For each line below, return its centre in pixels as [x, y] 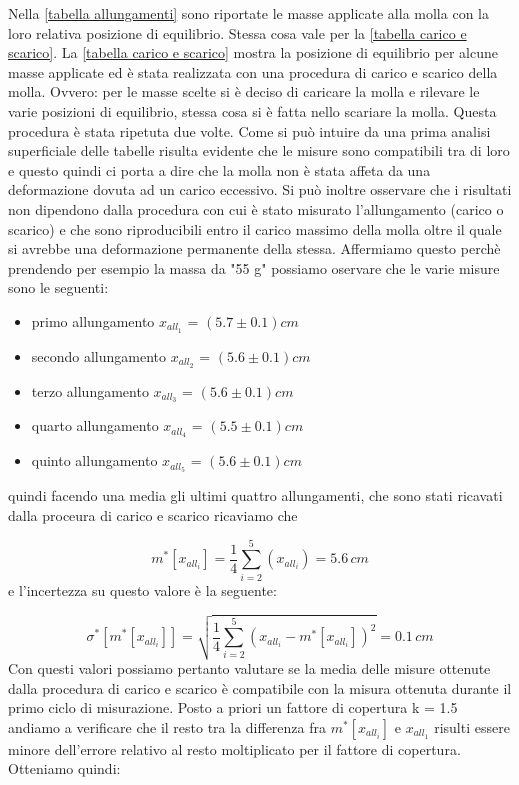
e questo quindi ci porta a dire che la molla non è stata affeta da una [219, 169]
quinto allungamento [94, 460]
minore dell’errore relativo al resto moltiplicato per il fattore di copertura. [234, 748]
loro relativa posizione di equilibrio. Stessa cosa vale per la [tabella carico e [237, 32]
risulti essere [472, 726]
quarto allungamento [95, 425]
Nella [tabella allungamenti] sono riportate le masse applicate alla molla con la [248, 13]
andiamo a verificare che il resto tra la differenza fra [167, 726]
